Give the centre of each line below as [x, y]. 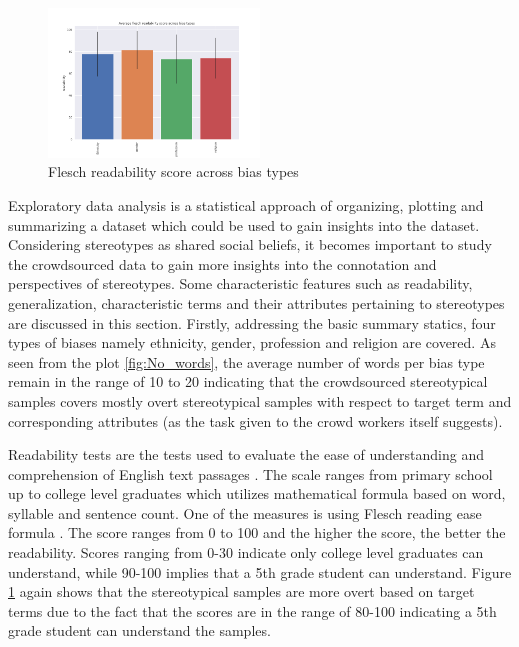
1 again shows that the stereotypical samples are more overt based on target [241, 591]
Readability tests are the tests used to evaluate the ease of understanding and [246, 454]
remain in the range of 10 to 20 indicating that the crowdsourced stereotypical [248, 381]
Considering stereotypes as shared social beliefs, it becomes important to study [250, 244]
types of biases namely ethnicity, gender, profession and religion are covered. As [252, 342]
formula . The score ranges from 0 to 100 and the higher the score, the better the [257, 532]
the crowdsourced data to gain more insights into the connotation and [222, 263]
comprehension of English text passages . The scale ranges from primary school [250, 473]
